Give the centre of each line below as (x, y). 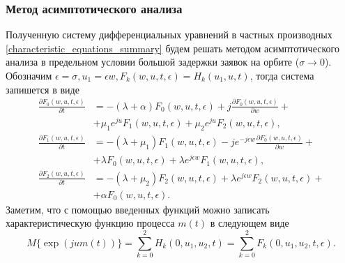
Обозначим (29, 75)
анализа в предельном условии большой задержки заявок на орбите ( (153, 62)
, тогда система (282, 75)
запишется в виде (43, 89)
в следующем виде (250, 223)
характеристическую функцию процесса (90, 223)
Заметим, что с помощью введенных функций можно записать (138, 209)
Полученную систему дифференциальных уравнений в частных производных (169, 35)
